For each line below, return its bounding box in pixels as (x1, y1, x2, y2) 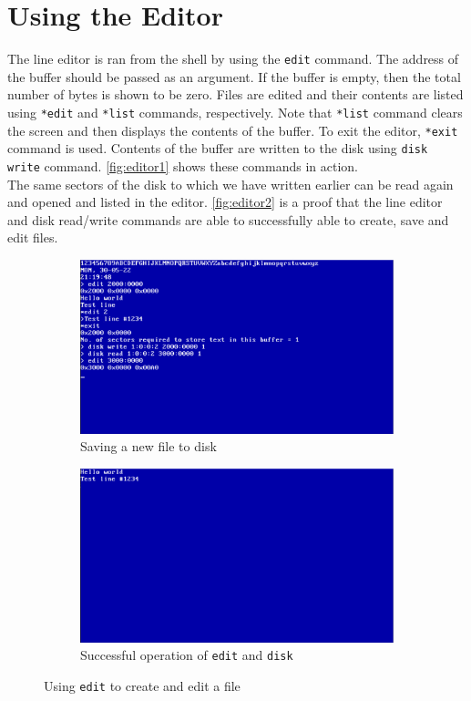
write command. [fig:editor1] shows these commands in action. (7, 156, 358, 175)
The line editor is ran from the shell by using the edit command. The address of (7, 49, 459, 68)
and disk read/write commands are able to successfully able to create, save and (7, 210, 449, 229)
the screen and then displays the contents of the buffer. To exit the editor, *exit (7, 120, 458, 139)
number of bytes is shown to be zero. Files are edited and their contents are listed (7, 85, 464, 104)
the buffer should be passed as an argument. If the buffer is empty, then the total (7, 67, 461, 86)
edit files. (7, 228, 58, 247)
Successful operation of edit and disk (80, 645, 293, 665)
